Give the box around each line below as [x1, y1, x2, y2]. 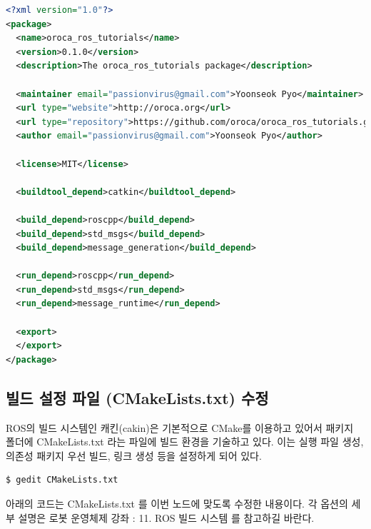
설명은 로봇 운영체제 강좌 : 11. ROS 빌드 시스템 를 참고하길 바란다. [18, 510, 315, 525]
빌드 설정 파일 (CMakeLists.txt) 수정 [6, 386, 269, 408]
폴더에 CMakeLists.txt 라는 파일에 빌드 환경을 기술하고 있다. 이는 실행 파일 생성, [6, 434, 364, 449]
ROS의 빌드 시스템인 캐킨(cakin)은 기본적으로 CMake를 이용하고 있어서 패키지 [6, 420, 354, 435]
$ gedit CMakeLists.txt [6, 475, 118, 485]
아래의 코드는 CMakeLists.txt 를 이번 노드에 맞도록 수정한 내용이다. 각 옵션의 [6, 496, 348, 511]
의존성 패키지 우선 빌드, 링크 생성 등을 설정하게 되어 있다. [6, 448, 262, 463]
